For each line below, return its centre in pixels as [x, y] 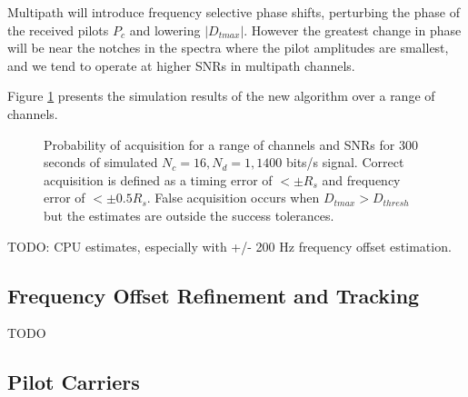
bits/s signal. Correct [345, 162]
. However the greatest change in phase [353, 30]
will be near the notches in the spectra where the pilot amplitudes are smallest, [228, 48]
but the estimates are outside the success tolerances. [189, 215]
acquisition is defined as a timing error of [158, 179]
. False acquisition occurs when [233, 198]
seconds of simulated [101, 162]
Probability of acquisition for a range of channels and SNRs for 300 [231, 144]
